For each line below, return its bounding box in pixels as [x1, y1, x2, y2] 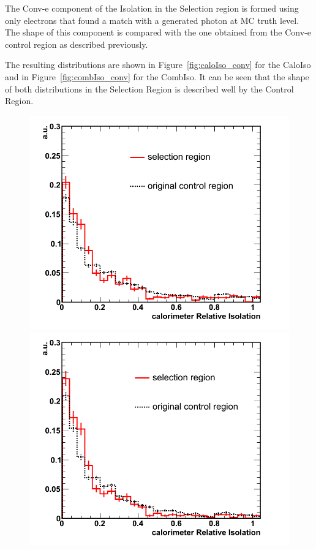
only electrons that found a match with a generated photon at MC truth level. [5, 13, 299, 26]
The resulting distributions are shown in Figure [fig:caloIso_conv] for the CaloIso [5, 58, 311, 71]
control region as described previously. [5, 37, 148, 50]
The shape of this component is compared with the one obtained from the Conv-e [5, 26, 312, 39]
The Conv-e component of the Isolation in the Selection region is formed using [5, 2, 299, 14]
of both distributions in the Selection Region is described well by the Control [5, 82, 294, 95]
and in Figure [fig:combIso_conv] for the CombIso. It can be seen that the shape [5, 70, 309, 83]
